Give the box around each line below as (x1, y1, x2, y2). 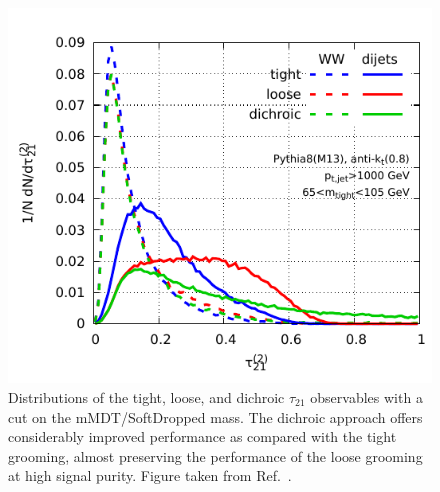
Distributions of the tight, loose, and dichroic (8, 386, 285, 407)
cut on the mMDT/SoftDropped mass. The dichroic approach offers (8, 406, 423, 427)
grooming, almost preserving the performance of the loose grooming (8, 445, 423, 466)
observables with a (310, 386, 423, 407)
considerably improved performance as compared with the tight (8, 426, 397, 447)
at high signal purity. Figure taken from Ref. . (8, 465, 292, 486)
